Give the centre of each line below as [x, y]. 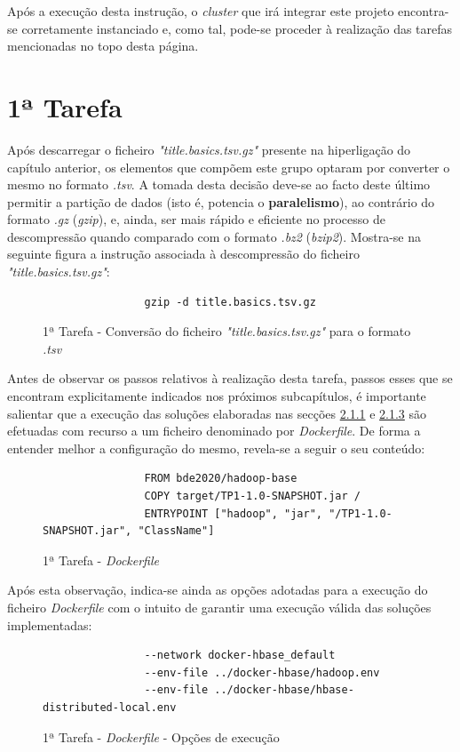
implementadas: [50, 624]
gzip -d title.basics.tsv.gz [230, 302]
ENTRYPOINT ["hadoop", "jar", [233, 513]
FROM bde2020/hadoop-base [221, 479]
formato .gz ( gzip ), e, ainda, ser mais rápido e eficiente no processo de [196, 219]
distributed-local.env [110, 707]
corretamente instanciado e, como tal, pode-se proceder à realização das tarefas [237, 28]
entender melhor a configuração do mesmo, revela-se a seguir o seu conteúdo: [216, 448]
